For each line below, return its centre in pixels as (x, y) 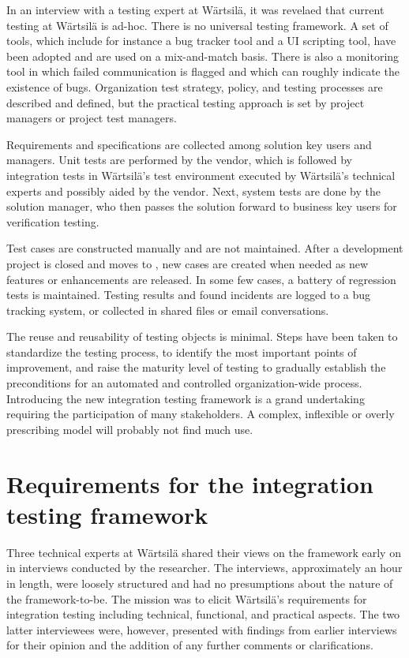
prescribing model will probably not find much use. (130, 429)
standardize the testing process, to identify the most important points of (182, 351)
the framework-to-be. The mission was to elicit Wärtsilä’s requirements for (187, 598)
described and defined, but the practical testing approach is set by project (186, 102)
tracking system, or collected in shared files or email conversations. (168, 310)
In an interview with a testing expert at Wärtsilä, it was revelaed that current (195, 9)
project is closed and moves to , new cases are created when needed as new (188, 263)
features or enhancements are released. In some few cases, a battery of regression (201, 279)
